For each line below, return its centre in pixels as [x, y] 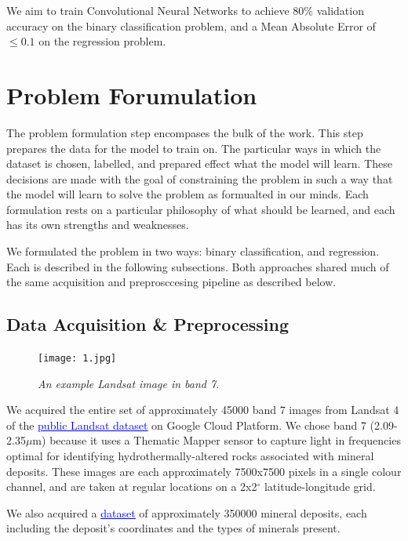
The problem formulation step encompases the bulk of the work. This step [185, 132]
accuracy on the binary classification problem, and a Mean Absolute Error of [191, 25]
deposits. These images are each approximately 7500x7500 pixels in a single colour [204, 471]
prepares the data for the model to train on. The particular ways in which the [194, 148]
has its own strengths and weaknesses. [98, 225]
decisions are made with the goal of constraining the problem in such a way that [200, 178]
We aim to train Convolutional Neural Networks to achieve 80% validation [185, 10]
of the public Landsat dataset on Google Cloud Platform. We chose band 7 [186, 425]
